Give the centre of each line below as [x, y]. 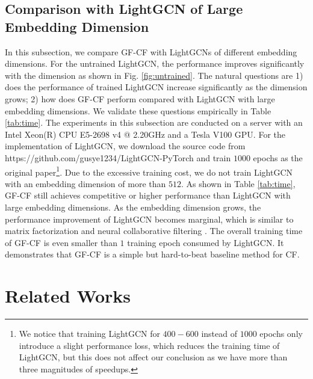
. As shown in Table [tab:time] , [238, 183]
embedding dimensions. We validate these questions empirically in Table [138, 110]
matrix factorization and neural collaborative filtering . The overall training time [154, 231]
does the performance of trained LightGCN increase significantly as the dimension [156, 87]
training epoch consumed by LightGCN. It [206, 242]
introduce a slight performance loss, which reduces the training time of [149, 345]
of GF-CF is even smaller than [61, 242]
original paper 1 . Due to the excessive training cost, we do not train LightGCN [149, 171]
